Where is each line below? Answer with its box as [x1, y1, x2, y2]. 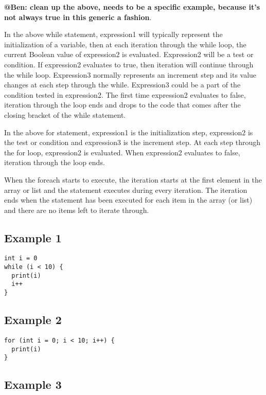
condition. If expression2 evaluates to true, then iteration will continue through [4, 59, 254, 69]
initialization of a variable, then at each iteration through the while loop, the [4, 39, 246, 49]
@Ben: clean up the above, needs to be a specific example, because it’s [4, 2, 260, 12]
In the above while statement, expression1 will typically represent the [4, 29, 223, 40]
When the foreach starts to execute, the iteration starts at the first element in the [4, 174, 262, 185]
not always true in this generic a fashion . [4, 11, 152, 22]
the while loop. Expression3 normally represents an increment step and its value [4, 69, 257, 80]
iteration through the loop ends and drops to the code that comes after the [4, 99, 241, 110]
